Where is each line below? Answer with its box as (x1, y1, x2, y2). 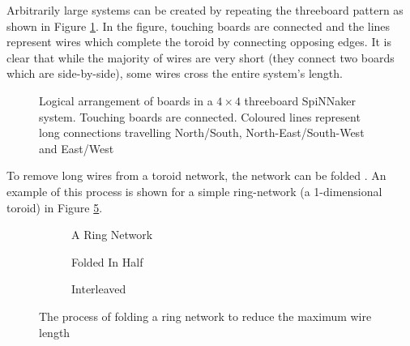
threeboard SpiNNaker (244, 92, 356, 109)
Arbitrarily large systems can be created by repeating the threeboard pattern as (6, 2, 404, 18)
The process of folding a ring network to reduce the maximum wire (39, 307, 372, 324)
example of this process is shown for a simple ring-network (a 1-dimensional (6, 182, 382, 199)
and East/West (39, 139, 114, 156)
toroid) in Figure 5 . (6, 199, 103, 216)
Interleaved (71, 280, 126, 297)
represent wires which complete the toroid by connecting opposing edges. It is (6, 33, 391, 50)
